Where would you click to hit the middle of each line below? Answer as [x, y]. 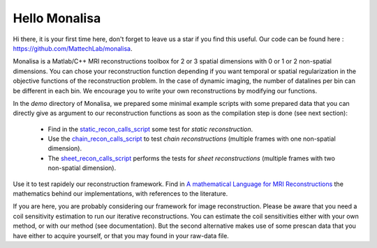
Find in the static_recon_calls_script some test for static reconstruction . [150, 129]
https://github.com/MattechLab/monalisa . [73, 48]
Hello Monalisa [57, 18]
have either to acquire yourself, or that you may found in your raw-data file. [121, 235]
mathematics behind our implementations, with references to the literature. [120, 194]
